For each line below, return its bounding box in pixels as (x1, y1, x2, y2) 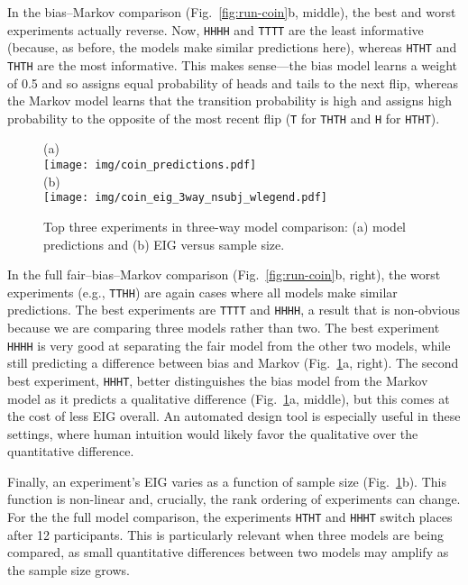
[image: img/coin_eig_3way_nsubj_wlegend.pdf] (43, 191, 327, 205)
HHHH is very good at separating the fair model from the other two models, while (7, 335, 451, 354)
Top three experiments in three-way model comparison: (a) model (43, 216, 407, 235)
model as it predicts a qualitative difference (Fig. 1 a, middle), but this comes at (7, 388, 450, 407)
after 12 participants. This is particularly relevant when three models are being (7, 525, 444, 544)
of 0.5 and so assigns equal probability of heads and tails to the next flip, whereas (7, 73, 458, 92)
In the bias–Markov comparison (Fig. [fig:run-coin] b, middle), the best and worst (7, 3, 456, 21)
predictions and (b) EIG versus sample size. (43, 234, 285, 253)
